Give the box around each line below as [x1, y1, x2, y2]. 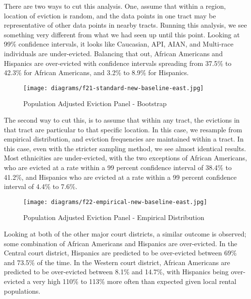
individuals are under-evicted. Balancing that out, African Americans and [4, 48, 223, 58]
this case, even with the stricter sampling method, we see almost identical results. [4, 143, 246, 153]
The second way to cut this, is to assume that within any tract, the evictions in [4, 115, 240, 125]
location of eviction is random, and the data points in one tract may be [4, 10, 216, 20]
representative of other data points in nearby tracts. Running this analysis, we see [4, 20, 247, 30]
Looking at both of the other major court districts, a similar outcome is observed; [4, 229, 247, 238]
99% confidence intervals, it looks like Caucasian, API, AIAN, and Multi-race [4, 39, 234, 49]
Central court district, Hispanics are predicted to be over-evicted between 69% [4, 248, 237, 258]
